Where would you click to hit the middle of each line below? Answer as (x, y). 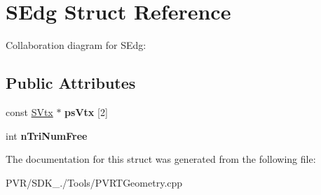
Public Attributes (71, 83)
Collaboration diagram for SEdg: (76, 45)
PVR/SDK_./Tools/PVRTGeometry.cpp (94, 182)
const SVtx (29, 111)
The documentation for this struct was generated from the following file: (161, 159)
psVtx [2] (86, 111)
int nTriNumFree (47, 135)
